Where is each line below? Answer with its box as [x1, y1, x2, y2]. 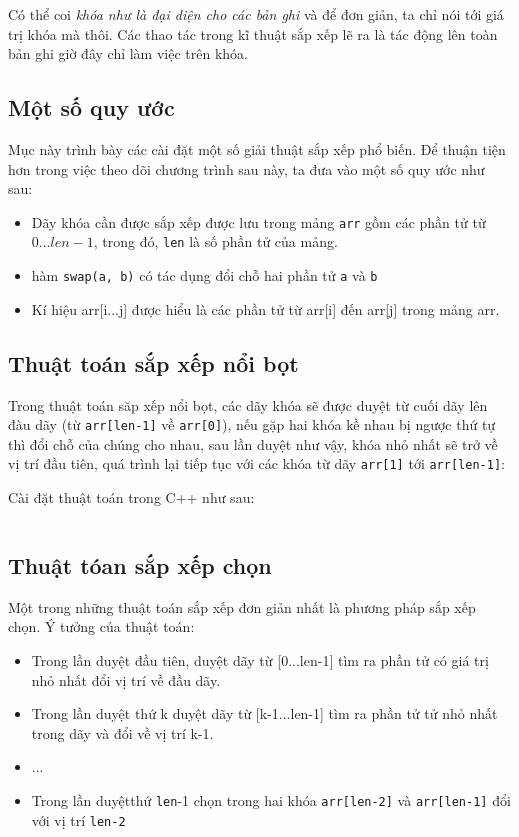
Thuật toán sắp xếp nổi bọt [8, 347, 299, 378]
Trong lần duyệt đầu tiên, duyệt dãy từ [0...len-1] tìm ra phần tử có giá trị [31, 650, 489, 671]
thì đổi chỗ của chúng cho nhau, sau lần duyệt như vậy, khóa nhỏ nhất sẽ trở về [8, 433, 498, 454]
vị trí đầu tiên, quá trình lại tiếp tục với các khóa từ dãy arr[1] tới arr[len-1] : [8, 453, 505, 474]
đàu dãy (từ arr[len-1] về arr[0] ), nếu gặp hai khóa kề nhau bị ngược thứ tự [8, 414, 496, 435]
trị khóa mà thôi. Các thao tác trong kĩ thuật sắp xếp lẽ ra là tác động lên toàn [8, 23, 498, 44]
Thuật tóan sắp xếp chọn [8, 550, 272, 581]
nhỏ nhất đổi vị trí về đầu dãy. [31, 669, 221, 690]
